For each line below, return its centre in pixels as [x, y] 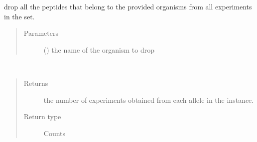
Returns [36, 83]
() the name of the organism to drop [99, 49]
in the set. [19, 16]
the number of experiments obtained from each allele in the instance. [149, 100]
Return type [42, 116]
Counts [55, 133]
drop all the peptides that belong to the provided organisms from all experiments [128, 6]
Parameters [41, 33]
